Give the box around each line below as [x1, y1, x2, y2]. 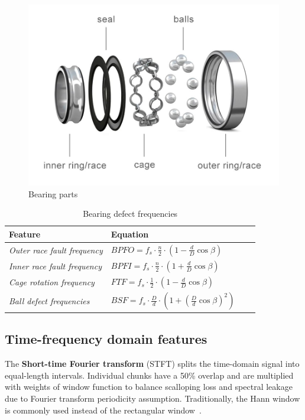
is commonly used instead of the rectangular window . [5, 403, 202, 416]
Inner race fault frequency [9, 260, 102, 272]
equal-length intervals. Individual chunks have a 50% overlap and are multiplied [5, 369, 294, 381]
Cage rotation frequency [9, 276, 95, 288]
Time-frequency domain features [5, 330, 207, 348]
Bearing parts [28, 187, 78, 200]
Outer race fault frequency [9, 243, 103, 256]
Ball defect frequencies [9, 295, 90, 307]
